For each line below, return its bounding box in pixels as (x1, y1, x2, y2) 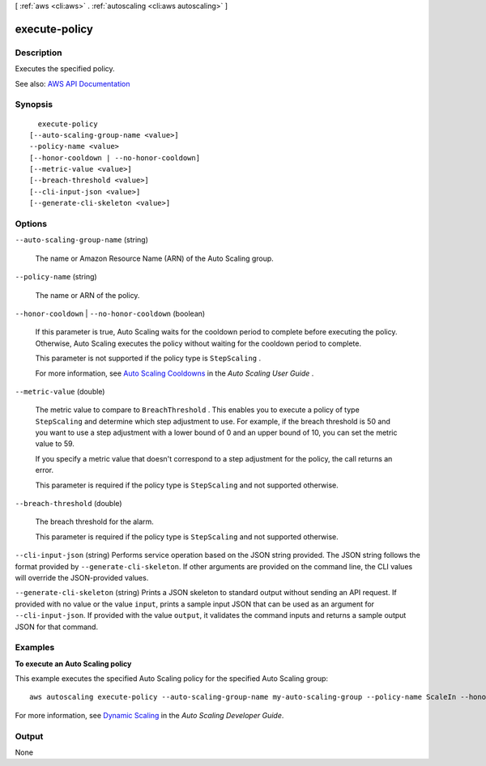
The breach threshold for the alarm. (35, 517, 154, 526)
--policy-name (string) (15, 272, 97, 282)
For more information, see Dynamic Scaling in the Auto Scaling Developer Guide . (15, 710, 284, 720)
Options (15, 219, 48, 229)
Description (15, 47, 62, 58)
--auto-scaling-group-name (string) (15, 235, 149, 245)
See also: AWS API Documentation (15, 79, 130, 88)
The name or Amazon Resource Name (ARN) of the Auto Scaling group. (35, 253, 275, 263)
